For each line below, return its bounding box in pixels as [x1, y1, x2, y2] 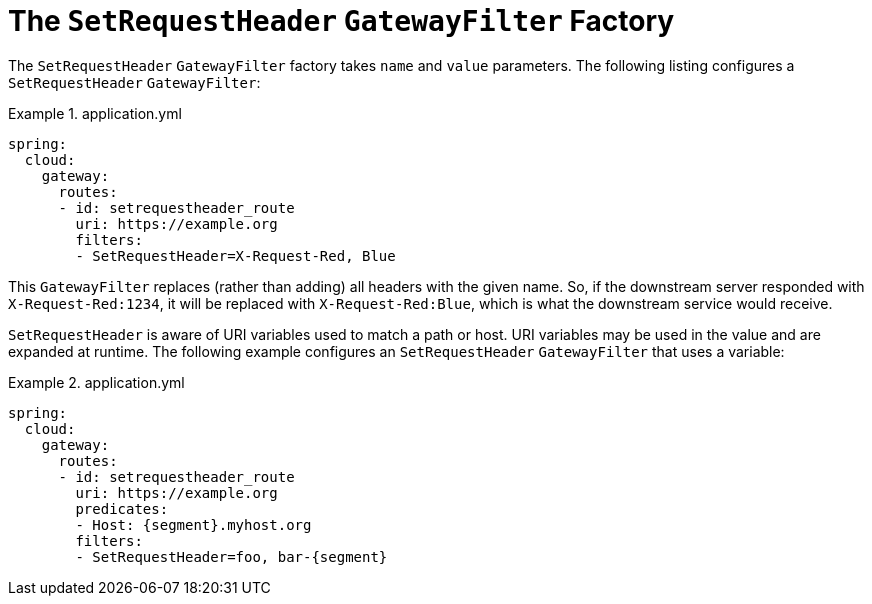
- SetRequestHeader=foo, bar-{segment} [75, 548, 388, 565]
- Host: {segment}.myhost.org [75, 516, 312, 533]
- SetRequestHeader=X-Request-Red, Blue [75, 247, 396, 264]
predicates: [75, 500, 169, 517]
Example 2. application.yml [8, 373, 185, 391]
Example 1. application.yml [8, 104, 182, 122]
